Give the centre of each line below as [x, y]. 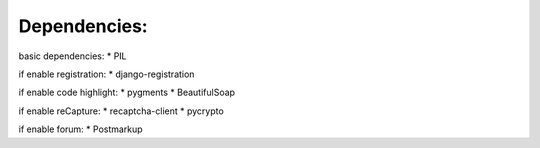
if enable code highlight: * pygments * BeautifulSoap [126, 92]
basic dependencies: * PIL [72, 56]
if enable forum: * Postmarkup [81, 129]
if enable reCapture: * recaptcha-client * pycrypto [121, 111]
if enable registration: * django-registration [106, 74]
